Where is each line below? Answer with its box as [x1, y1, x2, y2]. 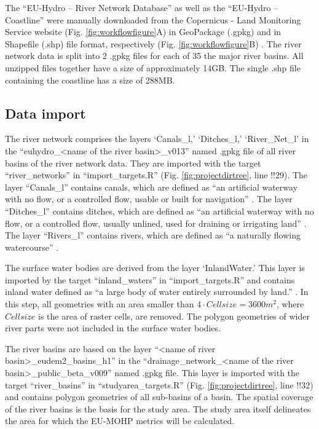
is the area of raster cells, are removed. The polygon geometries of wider [38, 309, 310, 322]
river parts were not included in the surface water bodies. [5, 321, 221, 334]
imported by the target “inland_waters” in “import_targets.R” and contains [5, 273, 295, 286]
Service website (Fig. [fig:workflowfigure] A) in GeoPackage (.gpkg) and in [5, 25, 282, 38]
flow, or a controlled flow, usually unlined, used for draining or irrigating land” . [5, 216, 307, 229]
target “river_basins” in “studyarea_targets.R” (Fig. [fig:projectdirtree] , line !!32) [5, 378, 313, 391]
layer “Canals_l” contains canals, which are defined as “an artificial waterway [5, 180, 298, 193]
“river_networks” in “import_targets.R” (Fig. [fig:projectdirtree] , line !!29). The [5, 168, 308, 181]
